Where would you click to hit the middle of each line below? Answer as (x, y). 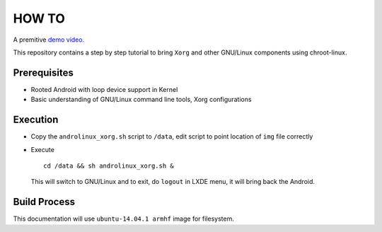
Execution (36, 120)
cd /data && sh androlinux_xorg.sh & (109, 166)
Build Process (44, 202)
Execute (42, 149)
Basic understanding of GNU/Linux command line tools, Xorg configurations (141, 100)
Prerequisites (43, 72)
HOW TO (39, 18)
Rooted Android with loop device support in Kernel (104, 89)
